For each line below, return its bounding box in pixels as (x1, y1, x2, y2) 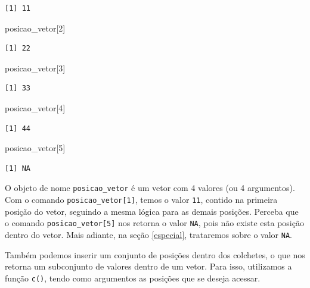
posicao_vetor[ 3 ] (5, 61, 66, 74)
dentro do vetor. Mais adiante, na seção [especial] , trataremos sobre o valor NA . (5, 228, 293, 240)
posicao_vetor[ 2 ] (5, 21, 66, 34)
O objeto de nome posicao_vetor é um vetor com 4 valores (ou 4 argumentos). (5, 181, 295, 194)
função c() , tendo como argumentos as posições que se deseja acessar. (5, 271, 261, 284)
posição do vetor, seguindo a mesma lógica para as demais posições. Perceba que (5, 205, 299, 217)
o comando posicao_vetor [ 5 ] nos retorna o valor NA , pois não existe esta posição (5, 217, 304, 229)
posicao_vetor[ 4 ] (5, 101, 66, 114)
